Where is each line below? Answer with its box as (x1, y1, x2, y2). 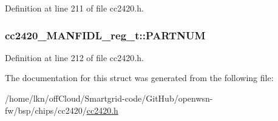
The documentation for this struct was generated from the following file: (5, 71, 274, 84)
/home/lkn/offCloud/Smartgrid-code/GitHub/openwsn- (5, 92, 213, 104)
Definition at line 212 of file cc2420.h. (5, 51, 144, 64)
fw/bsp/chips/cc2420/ (5, 103, 87, 116)
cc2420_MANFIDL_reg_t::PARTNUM (5, 27, 206, 42)
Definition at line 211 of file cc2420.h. (5, 2, 144, 14)
